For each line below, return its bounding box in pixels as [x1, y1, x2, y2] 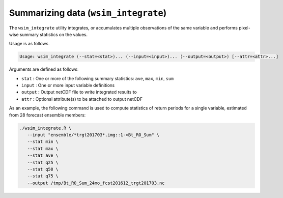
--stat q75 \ [27, 173, 59, 179]
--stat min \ [27, 139, 59, 144]
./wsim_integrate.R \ [19, 125, 72, 131]
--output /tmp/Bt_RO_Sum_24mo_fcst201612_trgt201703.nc [27, 180, 165, 186]
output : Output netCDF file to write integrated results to [21, 89, 137, 95]
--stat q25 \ [27, 160, 59, 165]
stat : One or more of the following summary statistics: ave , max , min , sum [21, 75, 174, 81]
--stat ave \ [27, 153, 59, 158]
